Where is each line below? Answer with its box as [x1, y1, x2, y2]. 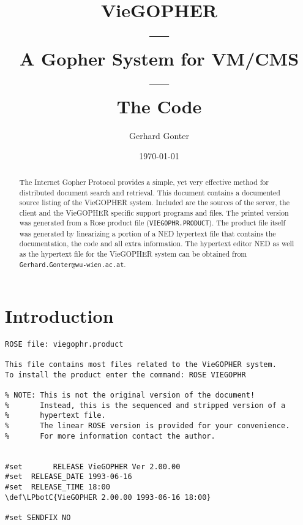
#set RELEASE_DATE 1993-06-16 [5, 472, 132, 482]
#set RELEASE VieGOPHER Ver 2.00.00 [5, 462, 181, 471]
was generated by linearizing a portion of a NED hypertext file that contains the [19, 228, 276, 238]
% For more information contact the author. [5, 431, 215, 440]
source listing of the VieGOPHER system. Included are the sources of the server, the [19, 197, 290, 208]
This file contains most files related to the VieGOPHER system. [5, 360, 277, 369]
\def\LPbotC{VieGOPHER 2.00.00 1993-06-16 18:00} [5, 493, 211, 502]
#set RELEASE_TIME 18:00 [5, 482, 110, 491]
